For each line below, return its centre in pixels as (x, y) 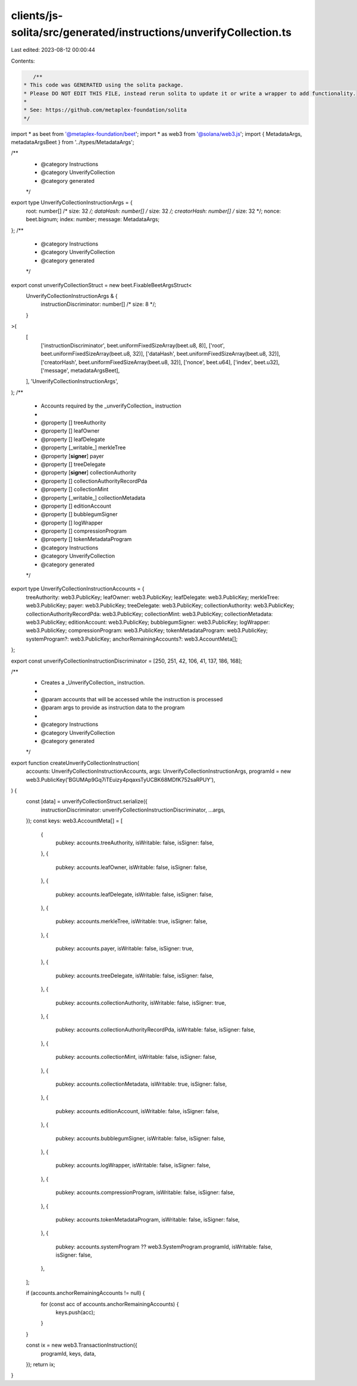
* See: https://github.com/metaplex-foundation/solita (105, 110)
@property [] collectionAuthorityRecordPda (94, 481)
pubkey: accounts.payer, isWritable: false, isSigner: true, (125, 949)
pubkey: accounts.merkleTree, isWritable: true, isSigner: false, (131, 921)
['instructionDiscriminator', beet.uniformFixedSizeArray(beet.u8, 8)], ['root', (133, 345)
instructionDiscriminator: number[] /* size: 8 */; (98, 304)
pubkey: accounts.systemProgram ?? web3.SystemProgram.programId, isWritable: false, (164, 1247)
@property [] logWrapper (72, 523)
